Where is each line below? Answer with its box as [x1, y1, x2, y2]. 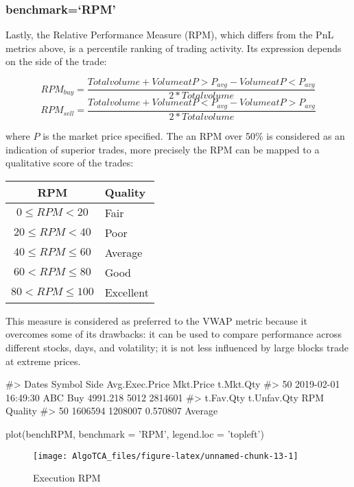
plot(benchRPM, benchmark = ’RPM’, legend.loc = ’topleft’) [5, 426, 264, 440]
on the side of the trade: [5, 54, 107, 68]
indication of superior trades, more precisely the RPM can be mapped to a [5, 142, 320, 156]
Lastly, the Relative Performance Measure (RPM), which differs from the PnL [5, 27, 334, 42]
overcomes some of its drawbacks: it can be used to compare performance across [5, 327, 342, 341]
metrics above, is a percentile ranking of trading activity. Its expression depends [5, 40, 342, 55]
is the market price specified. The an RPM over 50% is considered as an [43, 128, 345, 142]
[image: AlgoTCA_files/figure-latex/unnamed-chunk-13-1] [33, 451, 298, 461]
